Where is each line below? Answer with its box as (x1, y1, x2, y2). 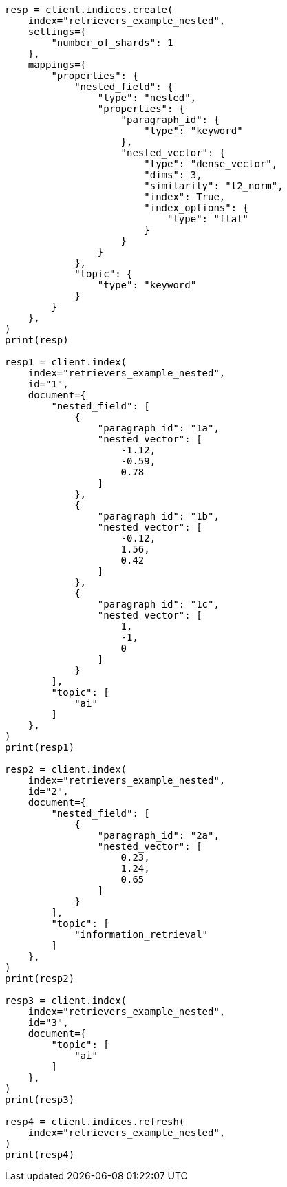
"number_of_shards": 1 (51, 37, 173, 48)
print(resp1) (5, 742, 75, 753)
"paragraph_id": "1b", (97, 511, 220, 522)
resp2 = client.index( (5, 764, 127, 775)
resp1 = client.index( (5, 356, 127, 367)
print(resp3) (5, 1094, 75, 1105)
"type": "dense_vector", (144, 158, 278, 169)
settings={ (28, 26, 87, 37)
